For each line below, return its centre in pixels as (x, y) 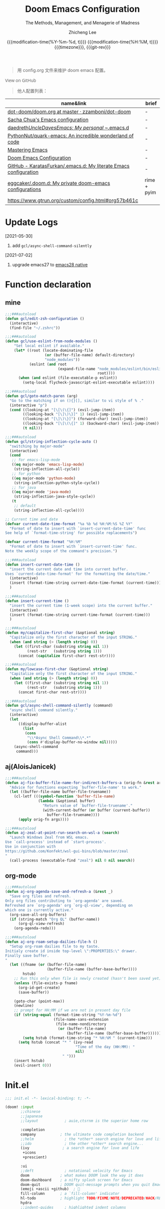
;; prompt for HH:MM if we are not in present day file (72, 1010)
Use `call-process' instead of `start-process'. (56, 842)
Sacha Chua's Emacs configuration (48, 119)
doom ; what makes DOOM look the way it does (82, 1175)
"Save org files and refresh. (40, 896)
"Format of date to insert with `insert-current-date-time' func (78, 529)
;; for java (24, 487)
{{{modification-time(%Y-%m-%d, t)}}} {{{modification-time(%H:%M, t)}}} (82, 42)
